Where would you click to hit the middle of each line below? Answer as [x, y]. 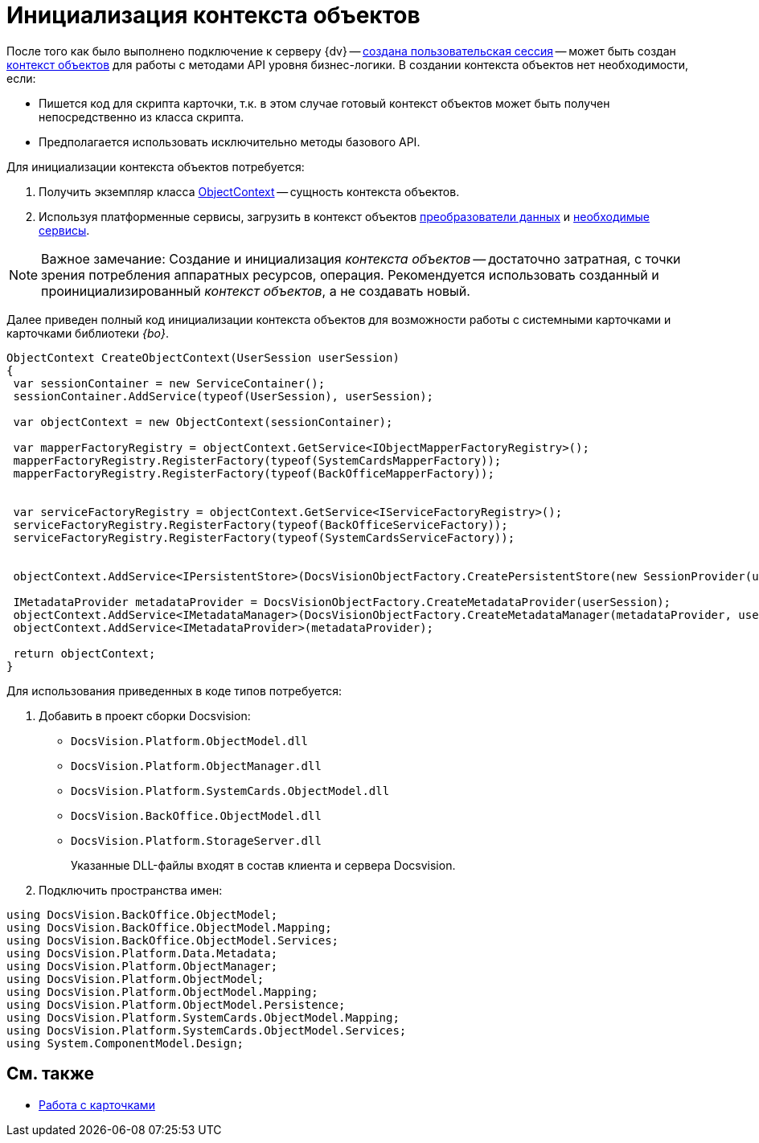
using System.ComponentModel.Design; [125, 1043]
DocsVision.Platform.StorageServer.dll [196, 840]
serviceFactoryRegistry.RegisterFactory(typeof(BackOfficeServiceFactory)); [261, 524]
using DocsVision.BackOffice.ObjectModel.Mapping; [169, 927]
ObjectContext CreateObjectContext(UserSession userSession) [203, 357]
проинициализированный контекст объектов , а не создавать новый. [256, 291]
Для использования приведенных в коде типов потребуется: [174, 690]
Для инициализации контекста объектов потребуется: [156, 166]
